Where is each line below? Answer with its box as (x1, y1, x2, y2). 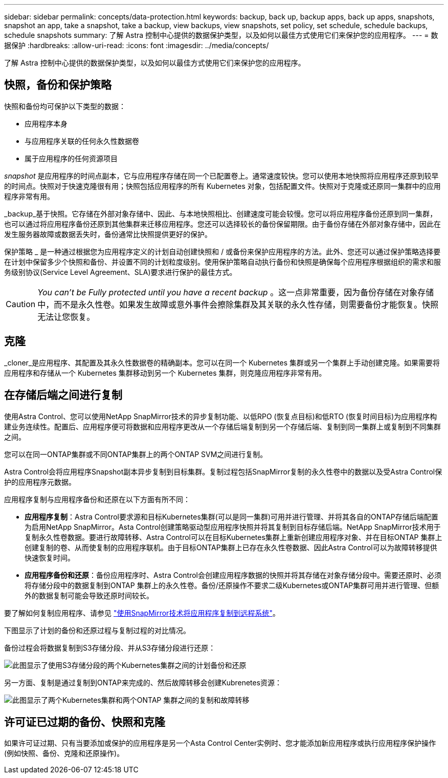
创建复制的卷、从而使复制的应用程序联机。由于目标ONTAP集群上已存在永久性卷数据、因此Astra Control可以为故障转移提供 (25, 543, 437, 552)
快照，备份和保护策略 (4, 78, 111, 92)
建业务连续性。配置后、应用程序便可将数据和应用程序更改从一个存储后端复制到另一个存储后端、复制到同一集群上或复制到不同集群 (4, 422, 441, 431)
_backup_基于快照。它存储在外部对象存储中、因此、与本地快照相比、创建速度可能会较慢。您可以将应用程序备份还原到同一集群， (4, 209, 437, 218)
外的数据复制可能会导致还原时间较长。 (25, 591, 153, 600)
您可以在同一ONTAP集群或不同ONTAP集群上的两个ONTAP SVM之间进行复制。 (4, 449, 267, 459)
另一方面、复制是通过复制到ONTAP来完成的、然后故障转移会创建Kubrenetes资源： (4, 678, 282, 687)
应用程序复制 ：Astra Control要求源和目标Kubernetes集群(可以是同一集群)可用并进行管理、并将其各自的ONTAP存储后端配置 (25, 512, 438, 521)
